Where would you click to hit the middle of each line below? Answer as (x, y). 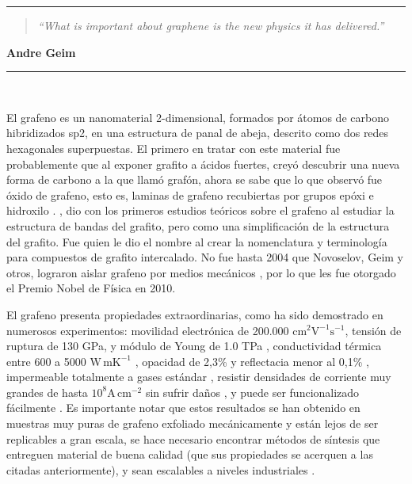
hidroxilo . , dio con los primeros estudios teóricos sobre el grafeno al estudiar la (200, 210)
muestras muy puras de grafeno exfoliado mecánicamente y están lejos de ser (193, 423)
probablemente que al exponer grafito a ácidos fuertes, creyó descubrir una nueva (203, 164)
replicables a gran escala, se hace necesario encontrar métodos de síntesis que (193, 438)
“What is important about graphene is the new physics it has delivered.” (211, 25)
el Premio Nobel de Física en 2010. (91, 288)
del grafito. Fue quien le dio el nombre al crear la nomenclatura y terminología (197, 241)
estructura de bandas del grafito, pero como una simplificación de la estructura (198, 225)
